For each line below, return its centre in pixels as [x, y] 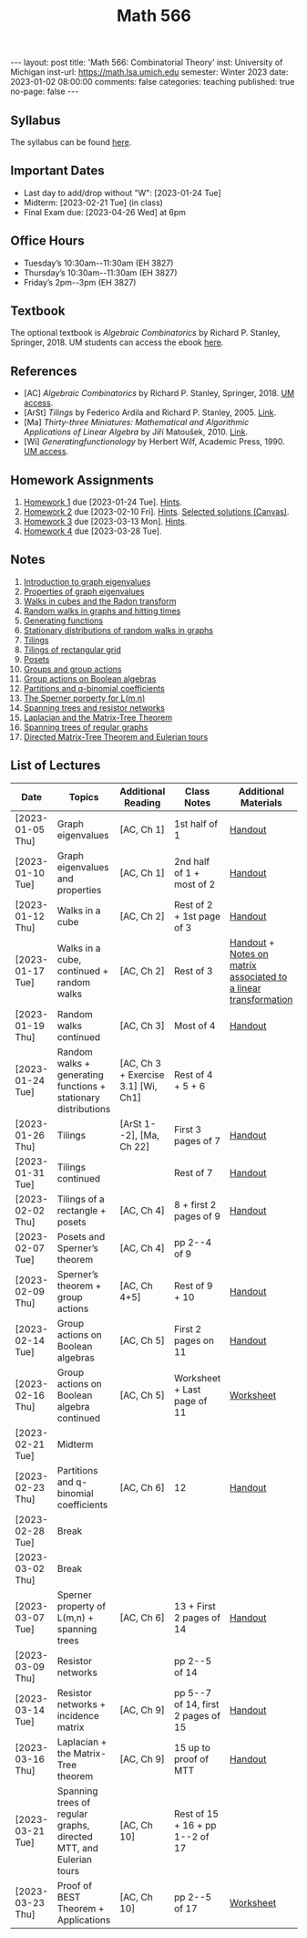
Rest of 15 [196, 1814]
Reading [142, 802]
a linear [246, 988]
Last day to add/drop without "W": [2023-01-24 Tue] [122, 193]
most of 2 [194, 884]
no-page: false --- [45, 91]
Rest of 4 [193, 1075]
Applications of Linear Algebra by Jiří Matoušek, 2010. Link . [136, 432]
